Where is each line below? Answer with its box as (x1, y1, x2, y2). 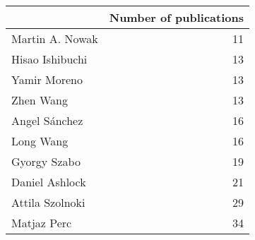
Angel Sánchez (11, 112, 83, 128)
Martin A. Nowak (11, 30, 98, 47)
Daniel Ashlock (11, 174, 86, 190)
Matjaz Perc (11, 215, 72, 231)
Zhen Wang (11, 92, 69, 108)
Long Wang (11, 133, 69, 149)
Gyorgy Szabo (11, 153, 81, 169)
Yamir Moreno (11, 71, 83, 88)
